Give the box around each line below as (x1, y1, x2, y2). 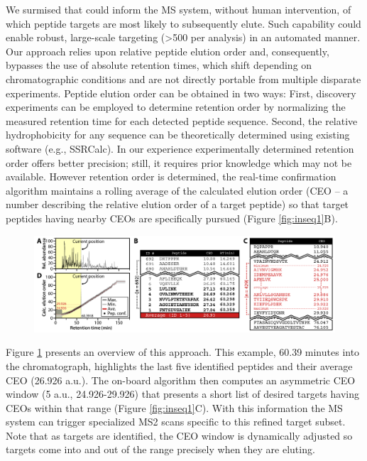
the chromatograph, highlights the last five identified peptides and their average (6, 358, 353, 373)
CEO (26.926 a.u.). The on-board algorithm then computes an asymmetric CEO (6, 372, 356, 387)
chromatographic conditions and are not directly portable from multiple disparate (6, 71, 361, 86)
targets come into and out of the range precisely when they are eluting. (6, 442, 315, 457)
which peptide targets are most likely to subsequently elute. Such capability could (6, 16, 361, 31)
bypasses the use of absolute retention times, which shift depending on (6, 58, 312, 72)
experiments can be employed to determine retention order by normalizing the (6, 99, 346, 114)
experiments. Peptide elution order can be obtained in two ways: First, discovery (6, 85, 356, 100)
